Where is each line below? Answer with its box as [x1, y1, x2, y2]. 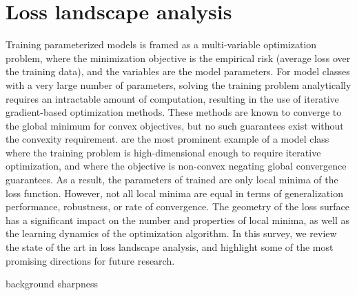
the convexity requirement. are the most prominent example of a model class [6, 132, 329, 146]
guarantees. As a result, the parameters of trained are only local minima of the [6, 172, 338, 187]
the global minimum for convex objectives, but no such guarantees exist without [6, 118, 344, 132]
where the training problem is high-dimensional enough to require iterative [6, 145, 321, 159]
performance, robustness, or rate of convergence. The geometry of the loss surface [6, 199, 349, 214]
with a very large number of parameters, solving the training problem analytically [6, 77, 351, 92]
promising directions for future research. [6, 253, 175, 267]
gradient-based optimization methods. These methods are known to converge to [6, 105, 342, 119]
